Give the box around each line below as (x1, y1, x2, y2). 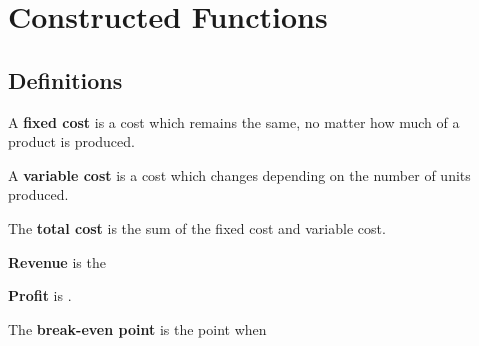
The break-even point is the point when (8, 318, 267, 339)
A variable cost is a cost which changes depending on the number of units (8, 164, 471, 185)
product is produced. (8, 131, 135, 152)
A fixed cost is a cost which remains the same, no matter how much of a (8, 111, 460, 132)
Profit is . (8, 285, 72, 306)
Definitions (8, 64, 123, 95)
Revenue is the (8, 251, 106, 272)
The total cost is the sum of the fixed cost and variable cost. (8, 217, 386, 238)
